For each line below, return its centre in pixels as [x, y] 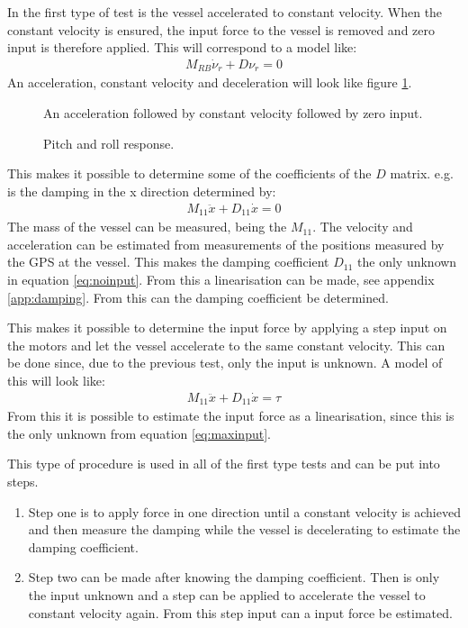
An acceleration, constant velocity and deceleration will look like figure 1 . [210, 82]
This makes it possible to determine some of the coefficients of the [189, 173]
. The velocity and [363, 227]
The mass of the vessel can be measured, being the [147, 227]
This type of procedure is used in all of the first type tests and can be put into [224, 464]
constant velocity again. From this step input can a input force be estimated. [240, 612]
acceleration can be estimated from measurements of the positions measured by [226, 244]
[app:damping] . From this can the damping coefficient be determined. [198, 297]
